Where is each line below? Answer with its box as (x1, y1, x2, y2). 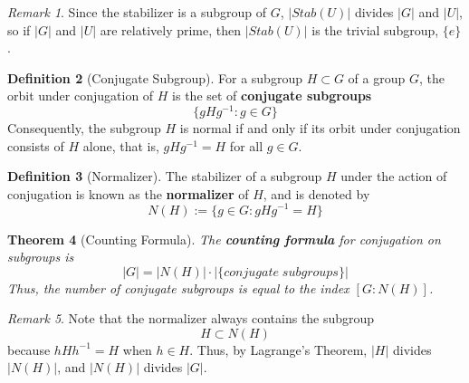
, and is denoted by (263, 184, 370, 203)
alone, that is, (82, 136, 159, 155)
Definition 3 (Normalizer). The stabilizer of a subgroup (7, 167, 322, 186)
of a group (348, 68, 406, 87)
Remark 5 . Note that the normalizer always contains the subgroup (7, 309, 375, 328)
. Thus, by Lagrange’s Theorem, (189, 340, 368, 359)
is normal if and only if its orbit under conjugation (179, 119, 461, 138)
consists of (7, 136, 64, 155)
